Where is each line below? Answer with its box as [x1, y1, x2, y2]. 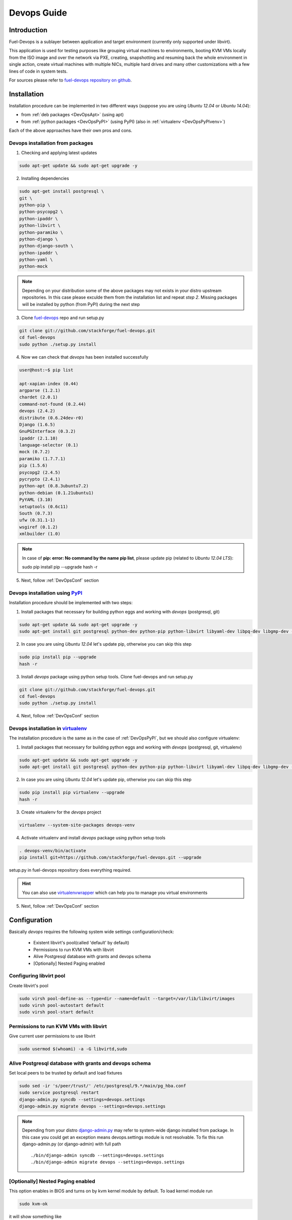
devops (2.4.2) [19, 408, 55, 414]
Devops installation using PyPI [9, 590, 83, 596]
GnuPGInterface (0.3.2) [19, 428, 76, 434]
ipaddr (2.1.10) [19, 435, 58, 441]
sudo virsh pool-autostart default [19, 1003, 104, 1008]
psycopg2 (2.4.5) [19, 469, 61, 475]
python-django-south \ [19, 243, 73, 249]
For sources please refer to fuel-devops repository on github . [9, 77, 132, 83]
